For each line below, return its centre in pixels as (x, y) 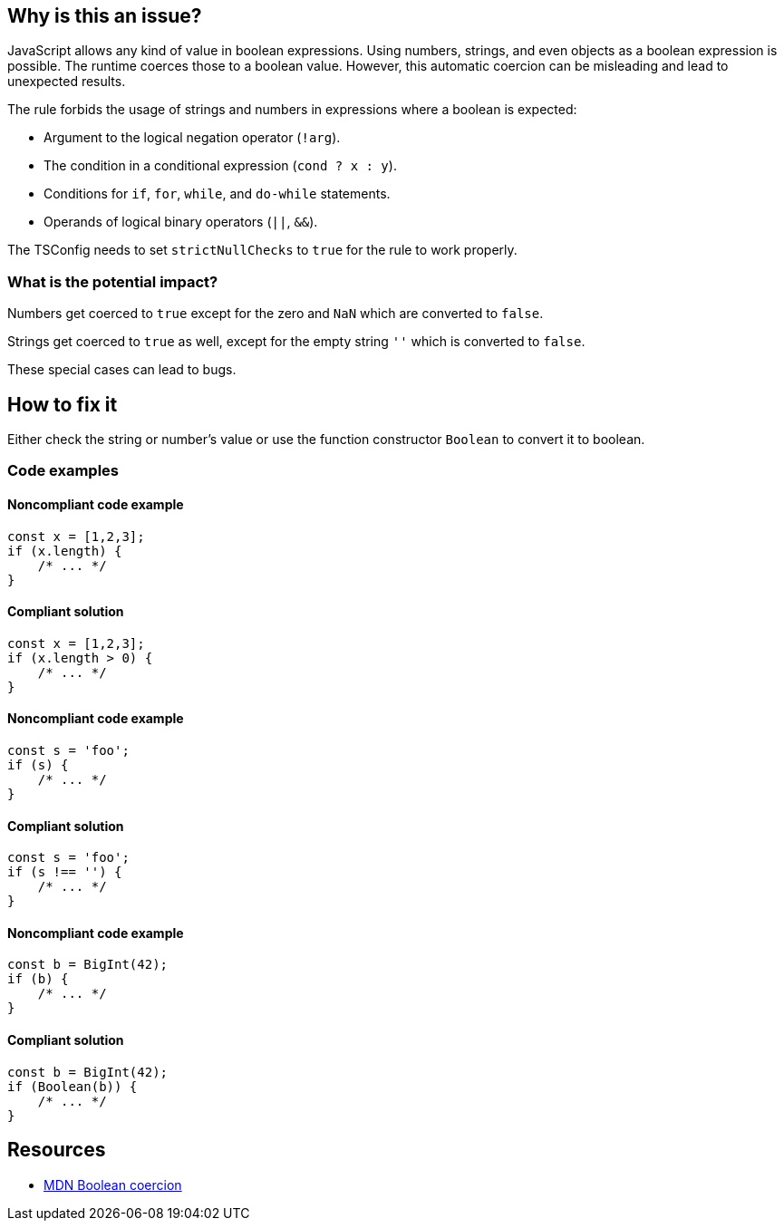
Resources (57, 1150)
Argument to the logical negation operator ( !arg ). (192, 138)
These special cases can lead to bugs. (122, 370)
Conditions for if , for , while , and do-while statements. (217, 194)
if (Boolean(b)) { (73, 1086)
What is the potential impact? (113, 281)
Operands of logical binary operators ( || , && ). (181, 222)
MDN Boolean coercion (113, 1184)
